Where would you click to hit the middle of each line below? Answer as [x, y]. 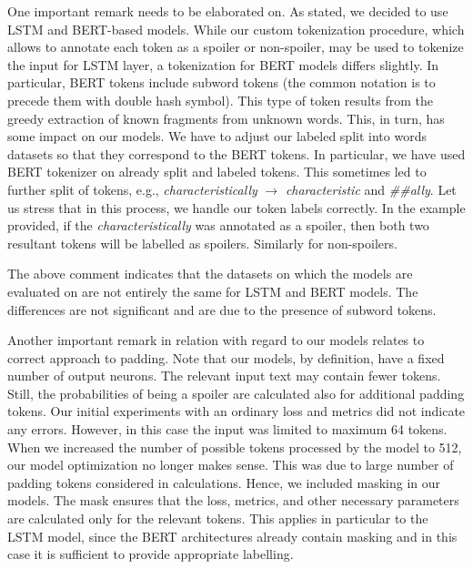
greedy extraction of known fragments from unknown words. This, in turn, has [226, 118]
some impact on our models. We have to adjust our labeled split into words [217, 136]
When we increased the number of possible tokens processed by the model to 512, [235, 447]
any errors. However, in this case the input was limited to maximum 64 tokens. [227, 429]
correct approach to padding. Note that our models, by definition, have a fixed [226, 357]
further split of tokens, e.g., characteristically [132, 189]
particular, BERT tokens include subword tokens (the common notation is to [221, 82]
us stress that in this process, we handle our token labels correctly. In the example [236, 207]
